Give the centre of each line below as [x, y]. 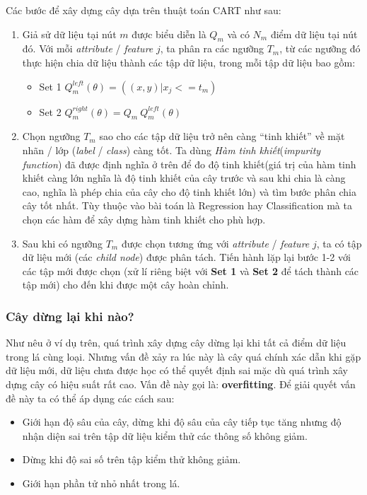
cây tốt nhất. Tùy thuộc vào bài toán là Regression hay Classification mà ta [187, 205]
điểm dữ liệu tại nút [314, 34]
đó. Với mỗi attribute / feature [88, 48]
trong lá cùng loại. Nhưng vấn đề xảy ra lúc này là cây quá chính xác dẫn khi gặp [183, 356]
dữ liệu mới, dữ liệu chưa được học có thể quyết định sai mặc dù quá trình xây [177, 370]
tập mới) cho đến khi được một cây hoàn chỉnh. [126, 285]
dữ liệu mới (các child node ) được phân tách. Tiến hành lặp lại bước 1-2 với [186, 257]
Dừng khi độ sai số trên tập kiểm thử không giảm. [132, 459]
